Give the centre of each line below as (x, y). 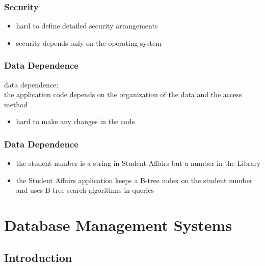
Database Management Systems (118, 225)
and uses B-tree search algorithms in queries (85, 190)
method (16, 104)
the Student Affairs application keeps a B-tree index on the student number (134, 180)
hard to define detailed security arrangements (87, 26)
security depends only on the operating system (89, 42)
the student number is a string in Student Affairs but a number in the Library (138, 163)
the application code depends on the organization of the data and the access (123, 94)
